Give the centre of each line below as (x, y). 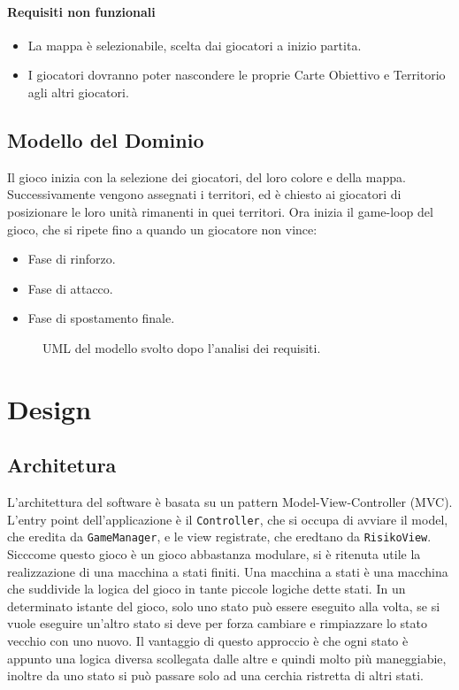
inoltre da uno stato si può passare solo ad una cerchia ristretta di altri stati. (215, 675)
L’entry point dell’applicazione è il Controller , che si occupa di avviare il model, (228, 519)
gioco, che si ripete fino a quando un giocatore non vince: (162, 229)
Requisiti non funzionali (81, 11)
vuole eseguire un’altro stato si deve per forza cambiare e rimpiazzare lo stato (217, 623)
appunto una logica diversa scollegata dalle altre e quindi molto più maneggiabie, (227, 658)
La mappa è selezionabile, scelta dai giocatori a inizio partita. (195, 45)
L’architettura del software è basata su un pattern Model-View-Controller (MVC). (230, 502)
